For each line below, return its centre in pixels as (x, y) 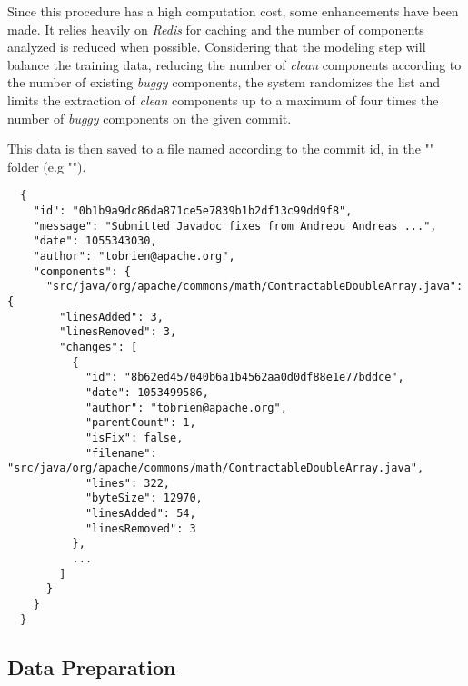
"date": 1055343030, (95, 241)
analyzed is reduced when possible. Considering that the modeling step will (217, 47)
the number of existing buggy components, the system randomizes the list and (224, 82)
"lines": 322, (127, 483)
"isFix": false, (134, 437)
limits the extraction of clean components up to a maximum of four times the (223, 99)
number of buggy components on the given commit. (149, 118)
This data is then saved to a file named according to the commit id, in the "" (221, 149)
